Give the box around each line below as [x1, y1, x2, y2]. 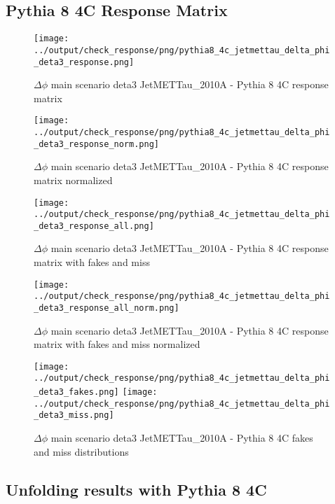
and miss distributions [34, 444, 129, 458]
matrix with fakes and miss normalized [34, 337, 200, 351]
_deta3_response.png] [34, 57, 135, 67]
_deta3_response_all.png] [34, 220, 154, 231]
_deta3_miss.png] [34, 410, 114, 421]
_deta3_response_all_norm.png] [34, 302, 179, 313]
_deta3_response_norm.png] [34, 139, 159, 149]
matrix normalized [34, 172, 113, 187]
